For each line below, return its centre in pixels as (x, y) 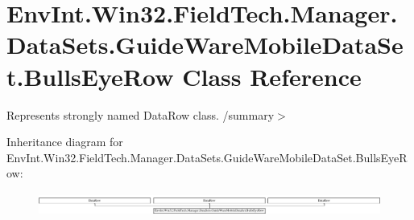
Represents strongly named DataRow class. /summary (141, 114)
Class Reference (272, 76)
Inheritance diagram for (65, 142)
